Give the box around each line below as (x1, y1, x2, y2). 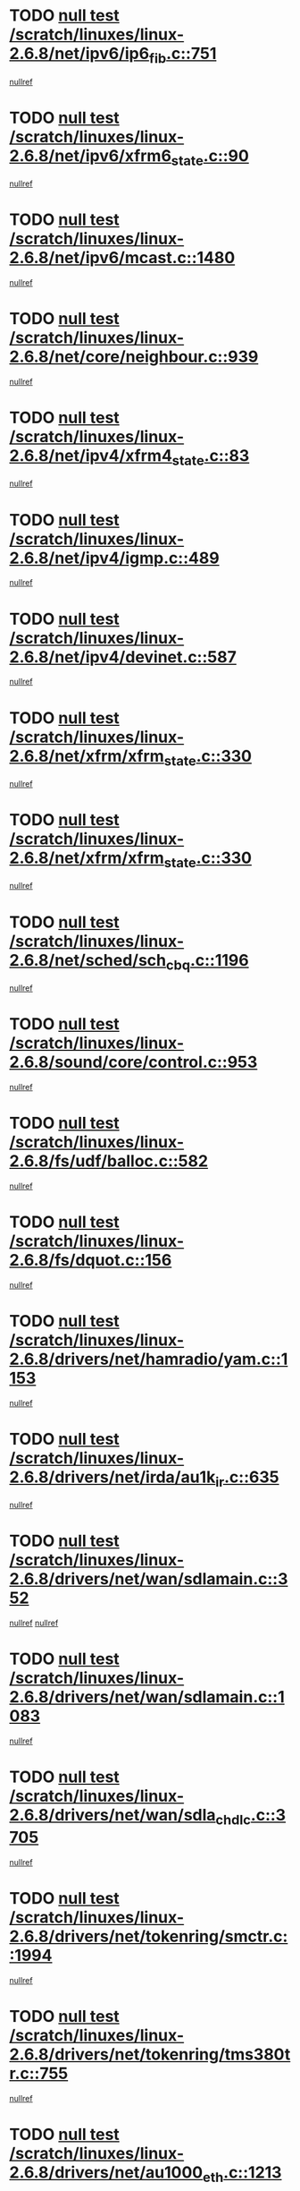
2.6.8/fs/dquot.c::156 (9, 1250, 172, 1270)
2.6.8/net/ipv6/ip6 (9, 44, 150, 64)
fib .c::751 (148, 44, 217, 67)
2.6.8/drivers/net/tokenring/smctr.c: (9, 1926, 288, 1947)
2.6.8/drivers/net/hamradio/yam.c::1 (9, 1349, 288, 1369)
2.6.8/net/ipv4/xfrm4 (9, 446, 172, 466)
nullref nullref (9, 1617, 59, 1629)
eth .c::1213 (202, 2162, 282, 2186)
